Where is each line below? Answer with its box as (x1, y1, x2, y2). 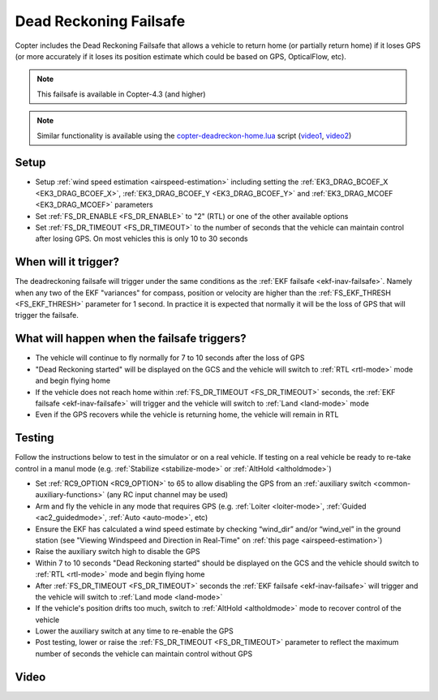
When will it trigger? (15, 256, 120, 269)
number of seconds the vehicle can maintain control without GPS (35, 649, 253, 659)
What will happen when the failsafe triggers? (15, 332, 247, 346)
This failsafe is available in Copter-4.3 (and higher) (36, 89, 206, 99)
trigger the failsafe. (15, 311, 79, 320)
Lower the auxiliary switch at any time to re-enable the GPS (35, 626, 234, 636)
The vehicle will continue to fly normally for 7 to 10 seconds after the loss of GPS (35, 353, 305, 363)
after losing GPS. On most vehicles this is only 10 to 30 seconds (35, 234, 248, 243)
